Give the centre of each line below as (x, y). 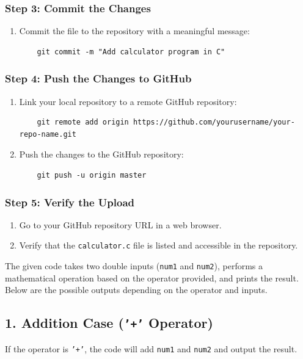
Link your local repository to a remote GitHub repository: (128, 101)
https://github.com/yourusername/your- (214, 122)
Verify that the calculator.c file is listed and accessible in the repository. (159, 245)
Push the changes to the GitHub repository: (101, 154)
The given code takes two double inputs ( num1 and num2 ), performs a (134, 266)
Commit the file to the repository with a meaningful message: (134, 31)
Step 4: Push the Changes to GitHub (98, 78)
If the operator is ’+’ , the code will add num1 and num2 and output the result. (151, 348)
